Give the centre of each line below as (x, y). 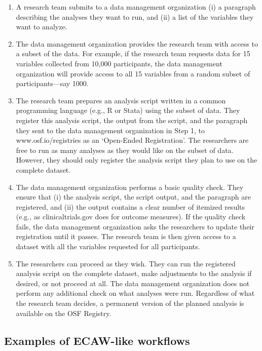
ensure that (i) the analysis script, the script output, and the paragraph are (133, 197)
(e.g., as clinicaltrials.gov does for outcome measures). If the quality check (131, 217)
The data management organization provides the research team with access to (137, 43)
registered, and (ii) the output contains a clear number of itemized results (130, 206)
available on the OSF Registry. (64, 313)
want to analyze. (42, 27)
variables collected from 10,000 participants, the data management (119, 63)
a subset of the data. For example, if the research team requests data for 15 (133, 53)
